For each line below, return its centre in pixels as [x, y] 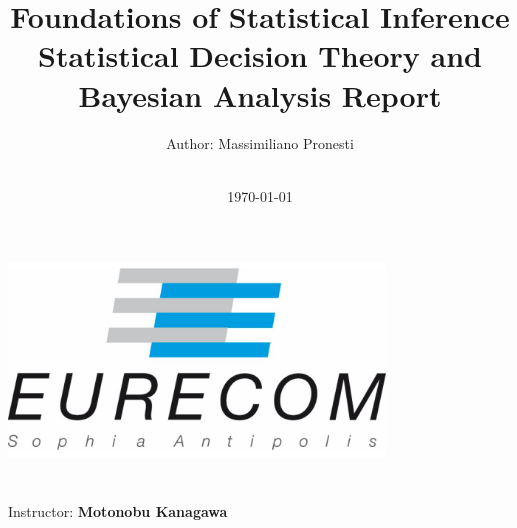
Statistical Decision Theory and [260, 55]
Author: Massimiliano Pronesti [260, 142]
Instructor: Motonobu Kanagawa [118, 510]
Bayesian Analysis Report [260, 94]
